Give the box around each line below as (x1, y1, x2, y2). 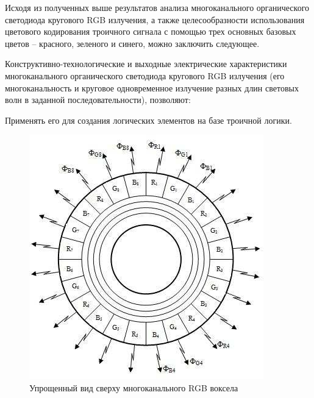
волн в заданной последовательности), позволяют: (5, 93, 191, 106)
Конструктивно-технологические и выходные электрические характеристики (5, 57, 287, 70)
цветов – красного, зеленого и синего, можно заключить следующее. (5, 37, 260, 49)
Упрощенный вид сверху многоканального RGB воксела (29, 381, 238, 394)
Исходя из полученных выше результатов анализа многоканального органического (5, 1, 310, 13)
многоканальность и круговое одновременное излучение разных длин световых (5, 81, 299, 94)
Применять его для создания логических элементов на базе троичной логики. (5, 113, 292, 126)
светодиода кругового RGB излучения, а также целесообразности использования (5, 13, 305, 26)
